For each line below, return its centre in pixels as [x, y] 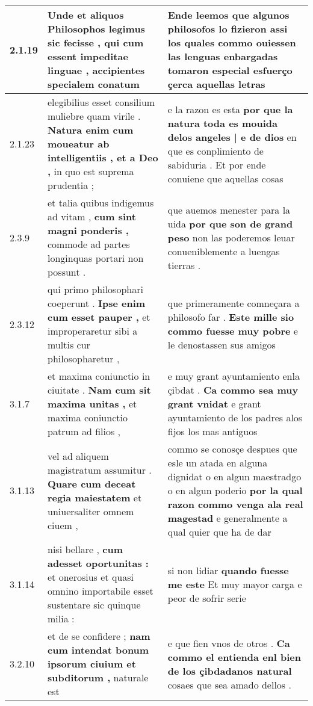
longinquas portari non [96, 258]
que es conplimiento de [215, 150]
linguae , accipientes [96, 70]
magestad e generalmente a [228, 518]
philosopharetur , [84, 358]
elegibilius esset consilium [101, 102]
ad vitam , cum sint [92, 216]
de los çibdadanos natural [230, 670]
